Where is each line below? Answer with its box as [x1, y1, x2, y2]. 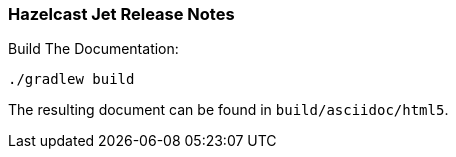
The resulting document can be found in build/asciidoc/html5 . [8, 101, 449, 119]
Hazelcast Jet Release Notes [8, 4, 235, 24]
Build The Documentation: [8, 40, 179, 58]
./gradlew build [8, 71, 135, 88]
